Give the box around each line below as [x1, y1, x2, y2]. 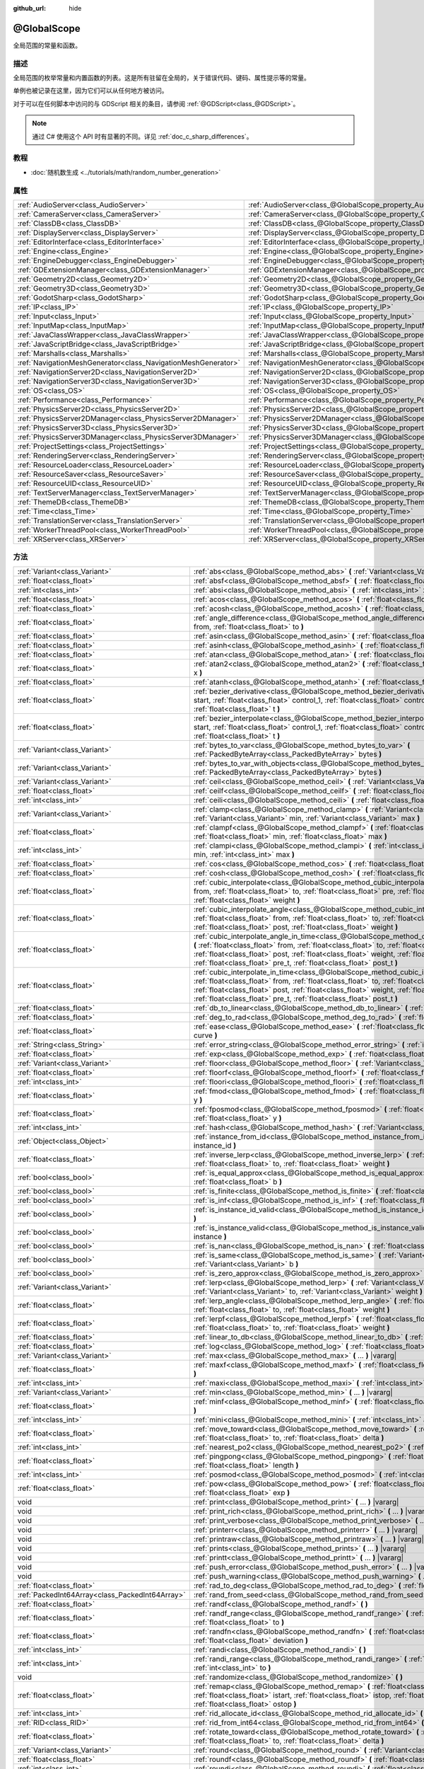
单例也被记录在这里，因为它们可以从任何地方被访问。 [13, 86, 168, 95]
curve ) [193, 1030, 218, 1040]
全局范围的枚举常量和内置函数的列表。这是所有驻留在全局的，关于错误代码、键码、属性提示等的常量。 [13, 74, 310, 82]
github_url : [13, 4, 46, 12]
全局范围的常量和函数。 [13, 41, 81, 50]
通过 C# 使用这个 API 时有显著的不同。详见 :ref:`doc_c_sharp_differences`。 [32, 132, 253, 141]
